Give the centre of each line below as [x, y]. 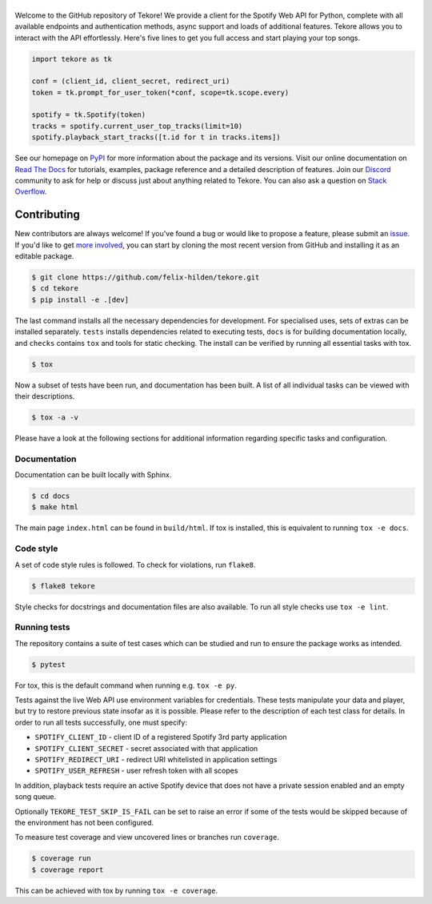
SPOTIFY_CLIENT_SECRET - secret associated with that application [146, 748]
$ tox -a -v [55, 417]
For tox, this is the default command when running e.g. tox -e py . [126, 685]
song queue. [36, 797]
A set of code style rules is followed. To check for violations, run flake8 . [135, 564]
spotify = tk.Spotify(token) [89, 115]
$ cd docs [51, 496]
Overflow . [31, 191]
